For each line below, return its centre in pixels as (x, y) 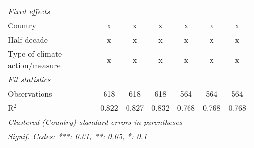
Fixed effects (29, 11)
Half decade (28, 39)
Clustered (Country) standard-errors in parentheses (95, 122)
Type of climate (35, 54)
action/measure (34, 65)
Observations (30, 93)
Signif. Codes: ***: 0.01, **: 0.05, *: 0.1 (77, 136)
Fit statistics (29, 79)
